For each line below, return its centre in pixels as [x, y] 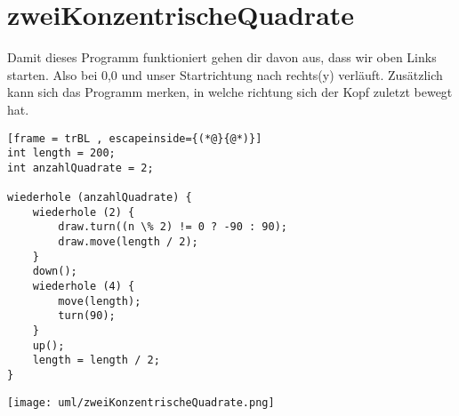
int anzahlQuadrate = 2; [81, 168]
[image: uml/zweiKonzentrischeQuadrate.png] [141, 402]
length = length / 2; [96, 360]
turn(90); [87, 316]
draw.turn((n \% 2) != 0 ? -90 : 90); [173, 227]
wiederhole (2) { [84, 212]
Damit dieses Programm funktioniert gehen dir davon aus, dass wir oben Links [222, 57]
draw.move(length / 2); [128, 242]
